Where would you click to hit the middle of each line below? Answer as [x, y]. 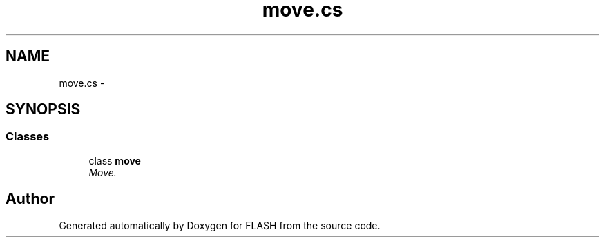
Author [30, 199]
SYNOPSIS [43, 109]
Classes [28, 137]
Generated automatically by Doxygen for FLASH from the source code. [220, 225]
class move [115, 160]
